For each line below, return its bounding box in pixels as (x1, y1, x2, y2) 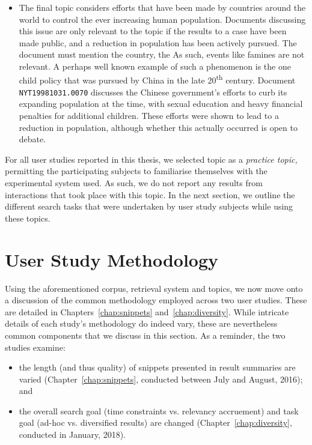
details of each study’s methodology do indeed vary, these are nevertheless (5, 317, 278, 330)
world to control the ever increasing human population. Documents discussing (19, 13, 306, 25)
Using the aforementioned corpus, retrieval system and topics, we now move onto (5, 282, 303, 294)
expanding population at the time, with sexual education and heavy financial (19, 97, 303, 110)
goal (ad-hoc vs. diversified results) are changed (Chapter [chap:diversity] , (19, 416, 292, 429)
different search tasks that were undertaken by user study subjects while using (5, 200, 293, 213)
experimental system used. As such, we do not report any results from (5, 177, 263, 189)
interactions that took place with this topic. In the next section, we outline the (5, 188, 295, 201)
